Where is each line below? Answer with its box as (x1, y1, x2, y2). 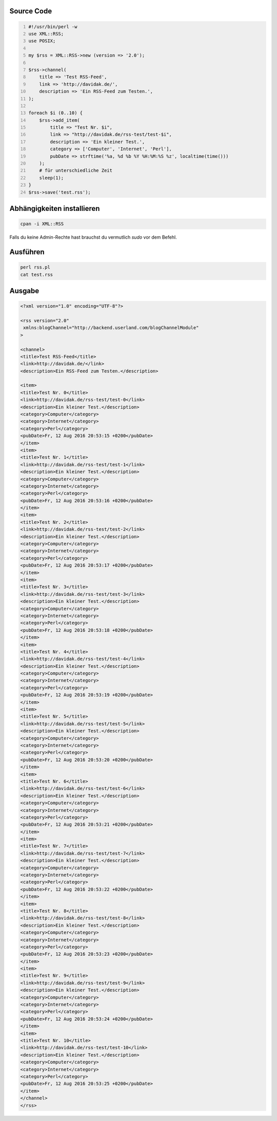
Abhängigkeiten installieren (9, 204, 100, 213)
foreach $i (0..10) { (28, 110, 83, 116)
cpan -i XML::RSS (20, 221, 64, 227)
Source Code (9, 7, 52, 15)
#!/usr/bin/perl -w (28, 24, 77, 29)
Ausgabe (9, 286, 39, 295)
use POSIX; (28, 38, 56, 44)
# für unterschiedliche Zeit (39, 168, 113, 173)
